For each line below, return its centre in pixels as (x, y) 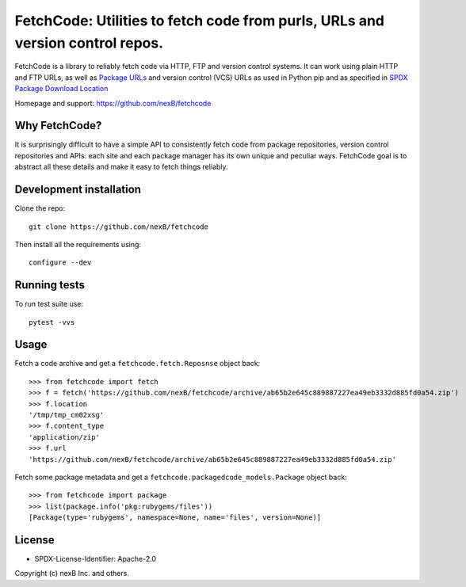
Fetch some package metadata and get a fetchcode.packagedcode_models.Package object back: (181, 477)
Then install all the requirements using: (78, 244)
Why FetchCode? (58, 126)
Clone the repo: (40, 208)
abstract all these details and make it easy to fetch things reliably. (121, 167)
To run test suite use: (49, 304)
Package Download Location (61, 89)
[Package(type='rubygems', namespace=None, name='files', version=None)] (175, 518)
